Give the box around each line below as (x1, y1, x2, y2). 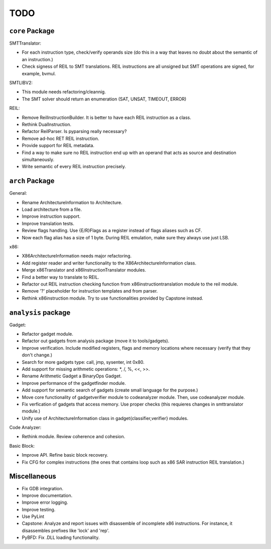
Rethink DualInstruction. (22, 121, 71, 127)
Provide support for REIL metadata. (22, 143, 95, 149)
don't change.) (22, 352, 53, 358)
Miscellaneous (9, 472, 56, 481)
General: (9, 190, 27, 196)
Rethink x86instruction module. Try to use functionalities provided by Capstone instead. (22, 295, 203, 301)
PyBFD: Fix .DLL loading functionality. (22, 534, 100, 540)
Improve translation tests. (22, 220, 75, 226)
